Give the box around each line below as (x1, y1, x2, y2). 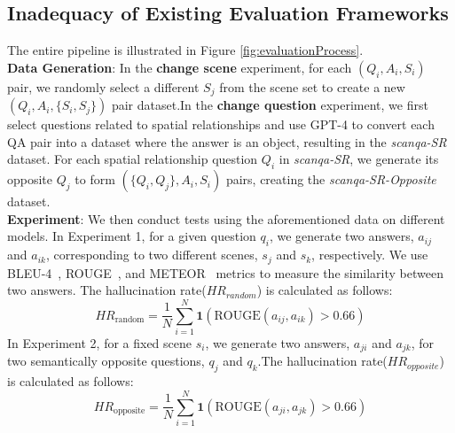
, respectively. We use (311, 245, 428, 264)
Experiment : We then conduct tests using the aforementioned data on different (7, 209, 445, 228)
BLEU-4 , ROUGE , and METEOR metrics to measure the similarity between (7, 263, 443, 282)
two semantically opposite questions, (7, 352, 205, 370)
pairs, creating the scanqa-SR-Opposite (225, 170, 436, 189)
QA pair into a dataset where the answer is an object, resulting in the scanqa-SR (7, 132, 447, 151)
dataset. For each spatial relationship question (7, 150, 258, 168)
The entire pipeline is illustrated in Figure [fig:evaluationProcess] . (7, 41, 364, 59)
